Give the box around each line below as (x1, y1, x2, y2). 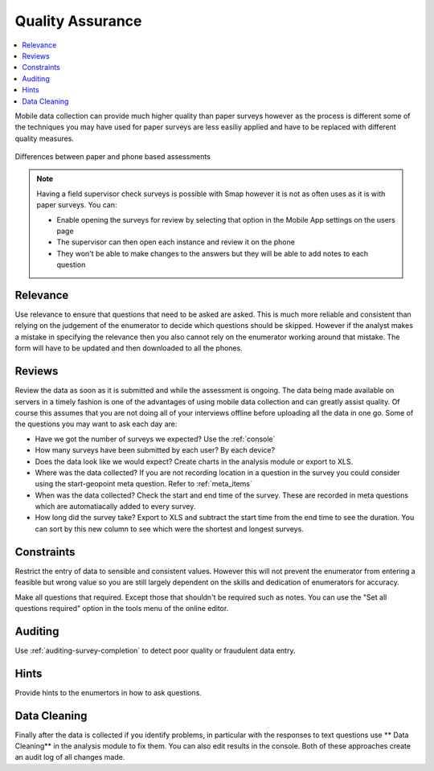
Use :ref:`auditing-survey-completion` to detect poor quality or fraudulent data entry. (14, 646, 296, 655)
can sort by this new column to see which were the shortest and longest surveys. (35, 523, 305, 534)
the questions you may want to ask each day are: (14, 419, 178, 429)
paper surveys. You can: (36, 200, 117, 210)
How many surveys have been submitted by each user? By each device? (35, 445, 276, 455)
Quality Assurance (14, 12, 142, 30)
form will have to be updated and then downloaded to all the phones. (14, 343, 243, 353)
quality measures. (14, 133, 74, 143)
